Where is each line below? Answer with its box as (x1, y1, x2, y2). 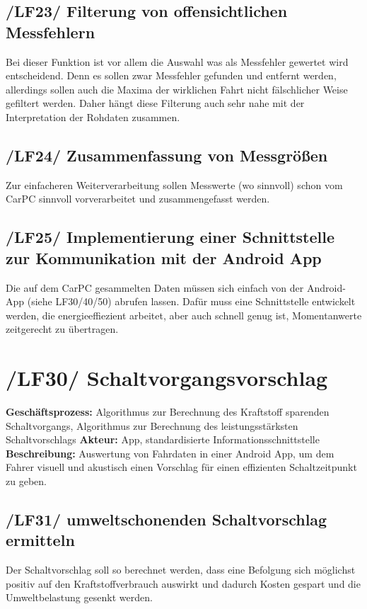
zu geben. (6, 474, 47, 489)
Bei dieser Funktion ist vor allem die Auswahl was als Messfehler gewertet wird (6, 54, 349, 69)
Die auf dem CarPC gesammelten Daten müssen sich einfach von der (6, 280, 304, 295)
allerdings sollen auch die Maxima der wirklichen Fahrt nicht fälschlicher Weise (6, 81, 348, 96)
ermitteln (6, 529, 75, 551)
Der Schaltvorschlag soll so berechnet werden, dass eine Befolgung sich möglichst (6, 562, 356, 577)
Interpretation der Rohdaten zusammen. (6, 109, 180, 124)
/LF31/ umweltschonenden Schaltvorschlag (6, 508, 327, 530)
